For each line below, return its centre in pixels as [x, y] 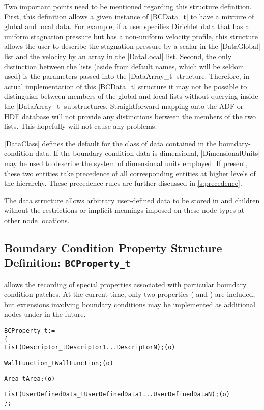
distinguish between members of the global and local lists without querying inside [131, 96]
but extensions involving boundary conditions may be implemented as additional [130, 304]
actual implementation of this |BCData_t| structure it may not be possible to [126, 86]
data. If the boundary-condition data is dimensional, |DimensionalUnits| [148, 153]
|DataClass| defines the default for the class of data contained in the [110, 143]
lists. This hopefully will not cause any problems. [81, 126]
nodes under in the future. [45, 314]
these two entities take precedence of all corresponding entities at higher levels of [130, 173]
